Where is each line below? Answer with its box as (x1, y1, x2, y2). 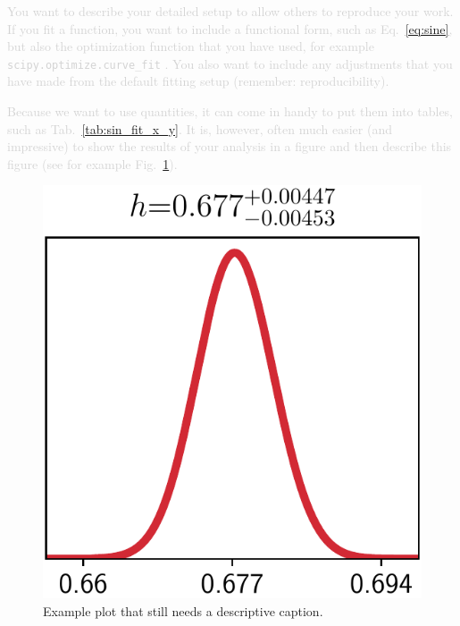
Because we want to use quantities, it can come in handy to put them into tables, (7, 102, 454, 121)
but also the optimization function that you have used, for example (7, 37, 374, 55)
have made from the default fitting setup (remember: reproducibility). (7, 72, 389, 90)
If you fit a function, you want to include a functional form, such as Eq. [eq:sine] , (7, 19, 453, 38)
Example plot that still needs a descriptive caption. (43, 601, 323, 620)
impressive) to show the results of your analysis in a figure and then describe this (7, 137, 452, 156)
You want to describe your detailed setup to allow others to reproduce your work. (7, 2, 454, 20)
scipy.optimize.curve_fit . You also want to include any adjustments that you (7, 54, 453, 72)
